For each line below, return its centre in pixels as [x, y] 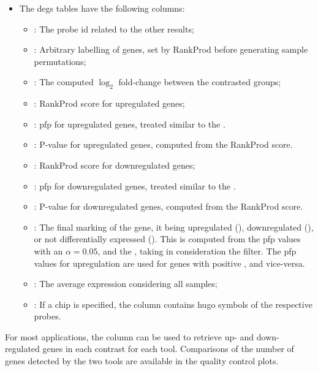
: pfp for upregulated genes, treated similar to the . [130, 124]
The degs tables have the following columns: [102, 8]
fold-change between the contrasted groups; [200, 82]
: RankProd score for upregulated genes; [109, 103]
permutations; [60, 61]
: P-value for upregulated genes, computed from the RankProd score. [163, 144]
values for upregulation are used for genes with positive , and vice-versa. [169, 263]
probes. [47, 316]
